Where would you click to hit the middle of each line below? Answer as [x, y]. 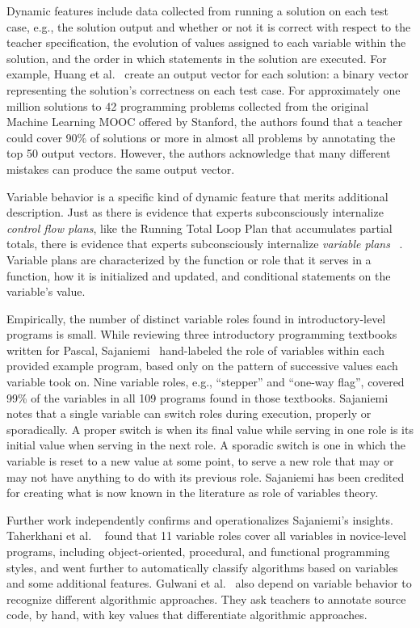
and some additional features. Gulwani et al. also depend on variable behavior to [209, 583]
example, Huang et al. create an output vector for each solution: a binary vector [208, 74]
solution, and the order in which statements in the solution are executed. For [197, 58]
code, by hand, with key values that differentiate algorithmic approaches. [187, 615]
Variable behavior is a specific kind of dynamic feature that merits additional [197, 196]
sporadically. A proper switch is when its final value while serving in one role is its [210, 429]
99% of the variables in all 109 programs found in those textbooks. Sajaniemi [197, 397]
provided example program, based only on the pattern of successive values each [202, 366]
